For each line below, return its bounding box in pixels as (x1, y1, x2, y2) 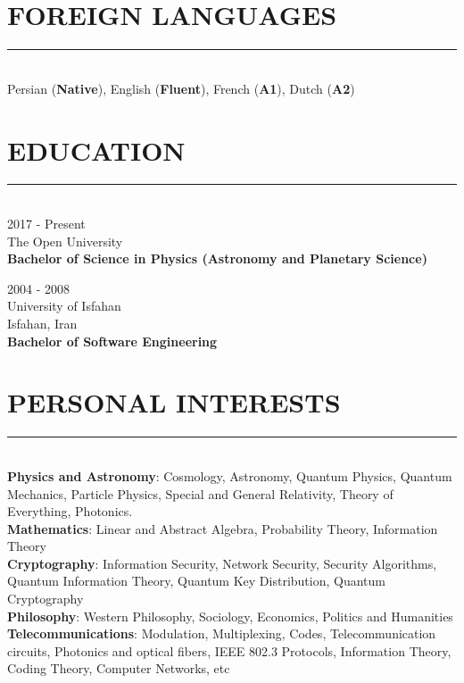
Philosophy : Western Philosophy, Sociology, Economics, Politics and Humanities (7, 606, 453, 625)
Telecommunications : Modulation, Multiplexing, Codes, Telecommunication (7, 624, 436, 643)
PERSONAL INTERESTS (7, 384, 341, 421)
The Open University (7, 231, 123, 250)
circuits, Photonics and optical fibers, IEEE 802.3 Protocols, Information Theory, (7, 641, 452, 660)
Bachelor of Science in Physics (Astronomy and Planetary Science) (7, 249, 427, 268)
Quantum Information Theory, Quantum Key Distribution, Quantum (7, 571, 385, 590)
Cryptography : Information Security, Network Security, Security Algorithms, (7, 554, 437, 572)
